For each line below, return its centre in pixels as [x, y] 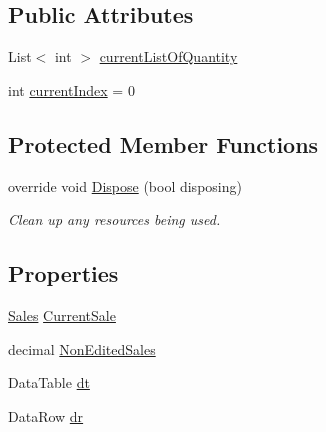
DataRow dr [46, 415]
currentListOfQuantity [168, 56]
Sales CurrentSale [62, 314]
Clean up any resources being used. [114, 219]
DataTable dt [49, 382]
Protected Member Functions [163, 143]
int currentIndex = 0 [71, 89]
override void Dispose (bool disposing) [125, 185]
